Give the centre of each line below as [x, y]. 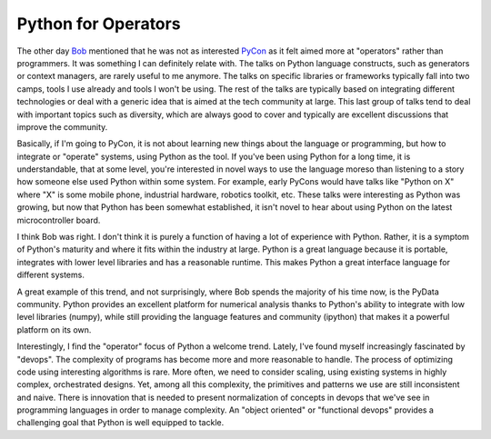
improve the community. [62, 126]
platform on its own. [54, 329]
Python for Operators [99, 24]
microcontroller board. [59, 220]
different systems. [51, 275]
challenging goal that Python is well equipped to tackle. [120, 423]
